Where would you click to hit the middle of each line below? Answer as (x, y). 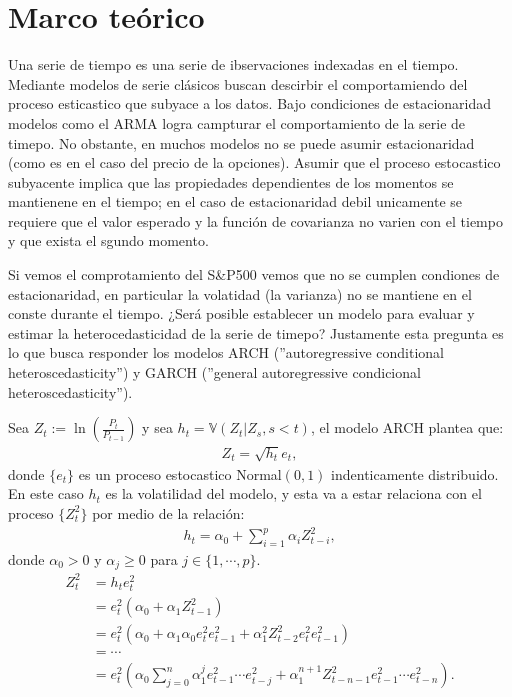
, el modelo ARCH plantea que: (407, 427)
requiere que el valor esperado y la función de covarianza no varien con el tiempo (255, 220)
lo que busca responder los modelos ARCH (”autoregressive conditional (226, 352)
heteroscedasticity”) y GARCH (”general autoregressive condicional (214, 372)
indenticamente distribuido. (415, 473)
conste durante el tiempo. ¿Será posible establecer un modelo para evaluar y (241, 313)
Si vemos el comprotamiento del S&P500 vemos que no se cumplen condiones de (254, 274)
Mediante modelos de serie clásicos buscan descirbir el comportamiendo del (238, 83)
